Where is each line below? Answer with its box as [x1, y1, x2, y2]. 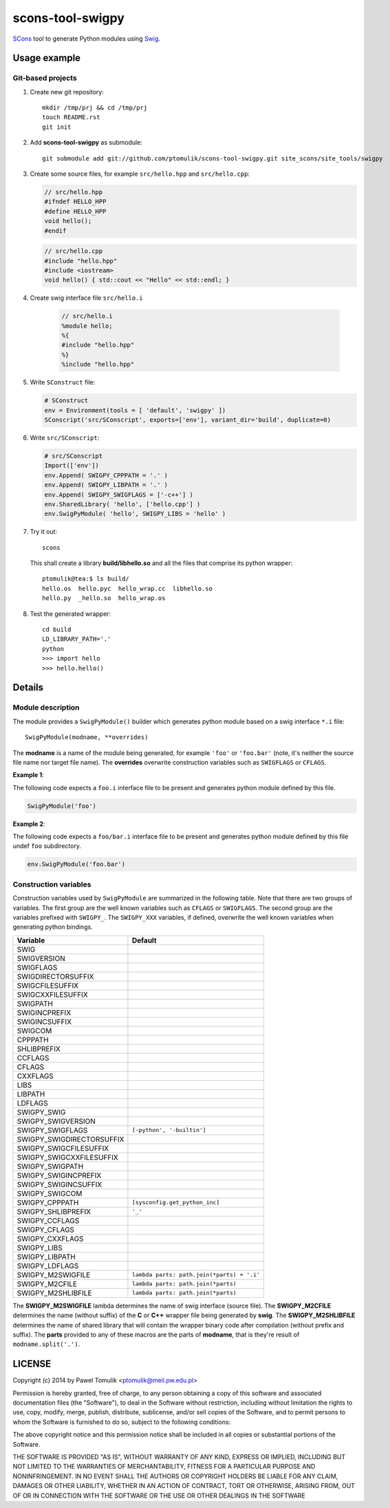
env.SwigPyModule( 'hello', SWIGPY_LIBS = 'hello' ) [44, 510, 226, 518]
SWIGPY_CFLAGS [17, 1225, 75, 1235]
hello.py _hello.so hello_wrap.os [42, 595, 166, 602]
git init [42, 123, 72, 131]
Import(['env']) [44, 462, 100, 470]
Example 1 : [12, 771, 44, 779]
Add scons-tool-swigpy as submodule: [30, 138, 142, 147]
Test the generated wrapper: [30, 610, 111, 618]
